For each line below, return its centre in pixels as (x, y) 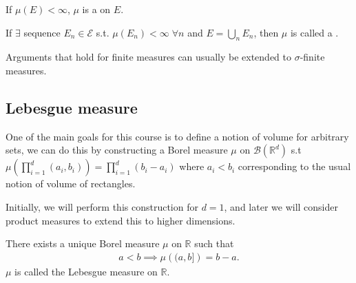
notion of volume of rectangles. (71, 184)
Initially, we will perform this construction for (102, 206)
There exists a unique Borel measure (83, 243)
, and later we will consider (281, 206)
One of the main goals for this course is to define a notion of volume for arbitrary (177, 136)
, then (266, 32)
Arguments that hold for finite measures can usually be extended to (148, 57)
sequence (42, 32)
